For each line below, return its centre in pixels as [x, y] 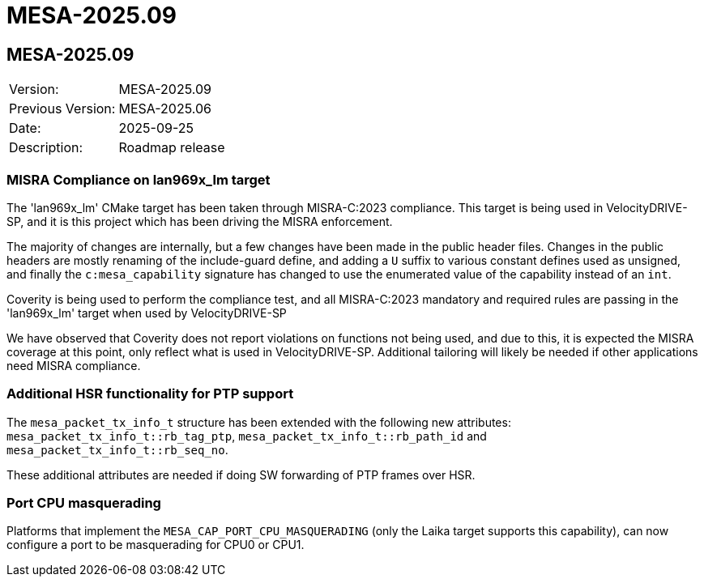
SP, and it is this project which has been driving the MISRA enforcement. [200, 221]
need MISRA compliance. [74, 365]
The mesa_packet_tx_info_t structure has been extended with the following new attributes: [259, 422]
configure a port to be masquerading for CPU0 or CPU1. [156, 545]
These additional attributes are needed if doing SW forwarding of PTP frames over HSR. [241, 474]
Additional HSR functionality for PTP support [150, 394]
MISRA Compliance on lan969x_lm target [139, 179]
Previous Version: [62, 109]
